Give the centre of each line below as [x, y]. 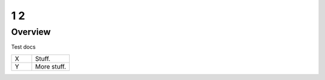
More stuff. [51, 66]
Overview [31, 32]
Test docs [23, 47]
